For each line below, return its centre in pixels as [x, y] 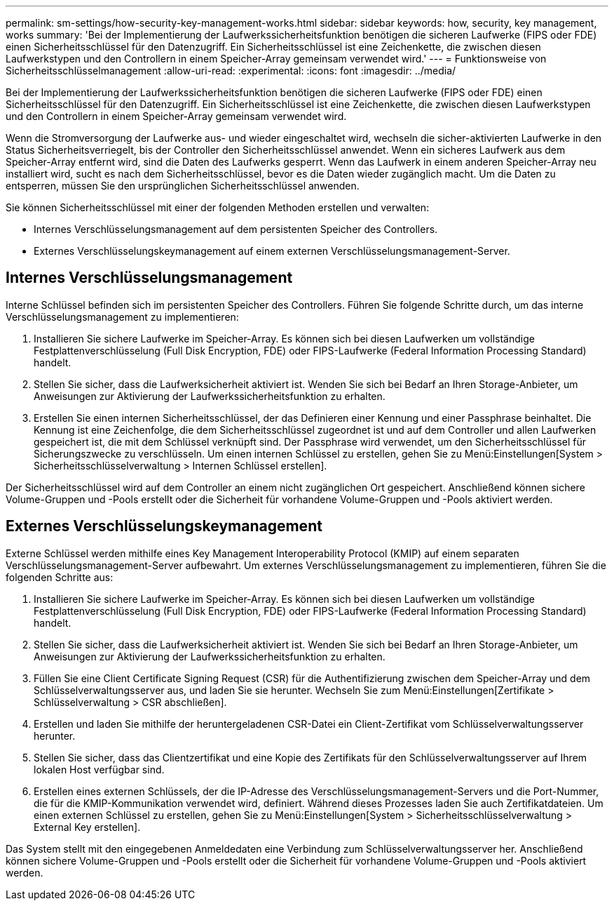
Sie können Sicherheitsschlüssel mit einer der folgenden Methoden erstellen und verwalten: [218, 207]
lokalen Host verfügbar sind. [99, 769]
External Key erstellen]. [87, 827]
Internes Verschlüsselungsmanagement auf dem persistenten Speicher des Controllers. [236, 229]
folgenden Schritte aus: [60, 577]
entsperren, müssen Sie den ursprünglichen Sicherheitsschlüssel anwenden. [183, 186]
